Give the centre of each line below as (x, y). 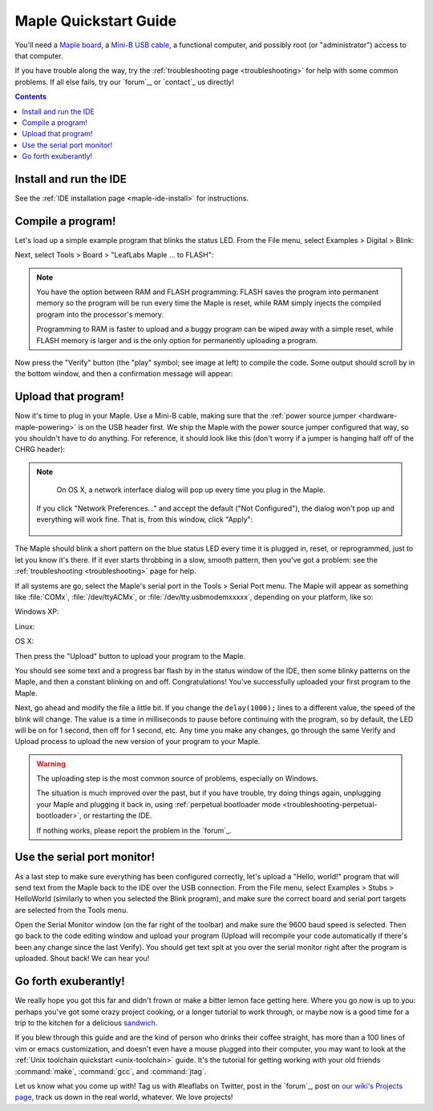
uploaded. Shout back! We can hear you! (82, 959)
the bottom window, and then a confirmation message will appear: (124, 374)
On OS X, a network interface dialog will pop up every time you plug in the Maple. (191, 490)
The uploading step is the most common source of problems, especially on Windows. (177, 778)
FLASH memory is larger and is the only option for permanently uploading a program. (177, 340)
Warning (51, 764)
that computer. (39, 55)
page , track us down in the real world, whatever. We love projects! (124, 1097)
